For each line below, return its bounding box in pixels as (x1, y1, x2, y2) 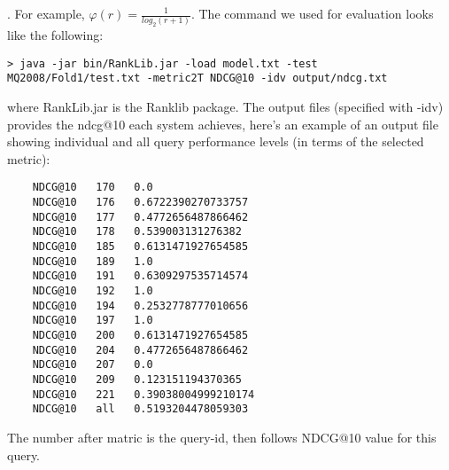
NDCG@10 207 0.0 (32, 358, 153, 372)
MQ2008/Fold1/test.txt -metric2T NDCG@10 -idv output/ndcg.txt (7, 72, 388, 85)
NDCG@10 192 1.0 (32, 285, 153, 298)
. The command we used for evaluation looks (190, 4, 434, 22)
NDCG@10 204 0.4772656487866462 (32, 343, 249, 356)
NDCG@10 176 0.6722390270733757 (32, 196, 249, 209)
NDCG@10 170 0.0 (32, 181, 153, 194)
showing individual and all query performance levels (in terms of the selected (7, 132, 424, 151)
